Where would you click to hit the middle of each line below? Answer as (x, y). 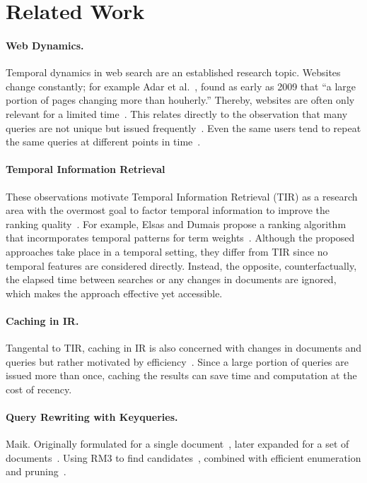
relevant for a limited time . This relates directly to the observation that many (177, 113)
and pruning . (36, 471)
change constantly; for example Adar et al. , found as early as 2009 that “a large (181, 86)
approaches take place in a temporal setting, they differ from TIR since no (167, 251)
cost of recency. (39, 389)
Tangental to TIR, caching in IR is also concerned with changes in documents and (184, 348)
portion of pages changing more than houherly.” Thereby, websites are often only (180, 100)
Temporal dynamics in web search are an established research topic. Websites (173, 72)
